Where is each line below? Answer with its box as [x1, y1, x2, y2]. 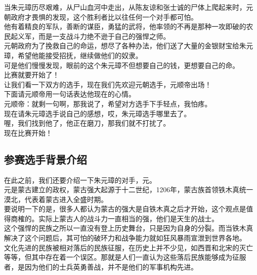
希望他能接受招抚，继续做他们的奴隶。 [17, 50, 142, 60]
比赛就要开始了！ [4, 69, 59, 80]
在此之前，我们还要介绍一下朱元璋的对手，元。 [4, 174, 156, 185]
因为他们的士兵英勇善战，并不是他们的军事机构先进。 [24, 261, 198, 272]
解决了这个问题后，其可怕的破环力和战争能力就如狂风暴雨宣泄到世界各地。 [4, 233, 246, 243]
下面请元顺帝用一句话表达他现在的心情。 [4, 89, 135, 99]
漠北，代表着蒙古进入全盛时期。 [4, 194, 108, 204]
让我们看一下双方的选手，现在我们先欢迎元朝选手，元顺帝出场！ [4, 79, 212, 89]
